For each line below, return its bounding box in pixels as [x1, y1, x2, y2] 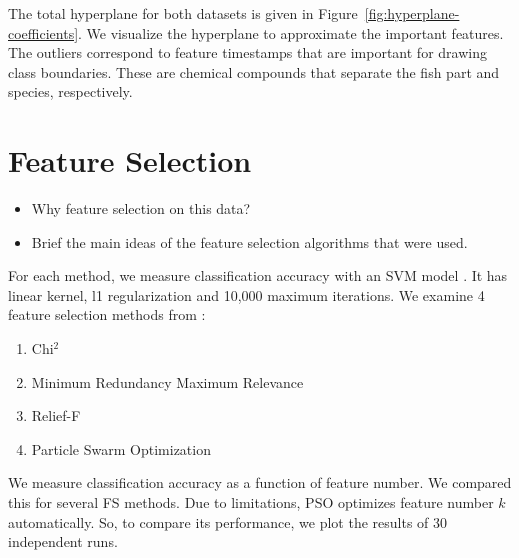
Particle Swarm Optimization [31, 438, 211, 459]
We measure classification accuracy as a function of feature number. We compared [8, 472, 512, 493]
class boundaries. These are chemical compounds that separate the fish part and [8, 61, 500, 82]
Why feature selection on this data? [31, 198, 251, 219]
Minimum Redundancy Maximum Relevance [31, 371, 304, 392]
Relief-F [31, 405, 81, 426]
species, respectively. [8, 81, 133, 102]
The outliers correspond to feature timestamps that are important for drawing [8, 42, 487, 63]
